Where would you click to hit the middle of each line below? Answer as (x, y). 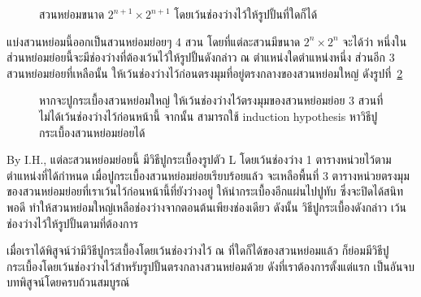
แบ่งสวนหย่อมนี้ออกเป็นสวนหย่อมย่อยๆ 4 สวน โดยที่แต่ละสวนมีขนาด (154, 41)
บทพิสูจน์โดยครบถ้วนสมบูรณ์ (68, 282)
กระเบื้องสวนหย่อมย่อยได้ (92, 132)
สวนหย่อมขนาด (72, 14)
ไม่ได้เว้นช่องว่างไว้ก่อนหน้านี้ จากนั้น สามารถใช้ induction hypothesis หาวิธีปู (208, 116)
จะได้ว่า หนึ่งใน (375, 41)
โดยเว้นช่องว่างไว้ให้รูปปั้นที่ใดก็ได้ (246, 14)
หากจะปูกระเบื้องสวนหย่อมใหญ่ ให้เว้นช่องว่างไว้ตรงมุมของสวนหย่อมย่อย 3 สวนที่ (211, 100)
